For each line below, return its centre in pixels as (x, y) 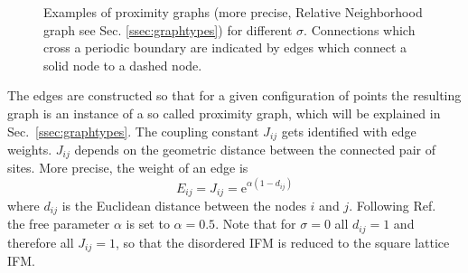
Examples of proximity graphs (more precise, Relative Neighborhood (233, 12)
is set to (148, 224)
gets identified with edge (349, 131)
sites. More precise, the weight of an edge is (128, 168)
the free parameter (59, 224)
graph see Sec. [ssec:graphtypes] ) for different (168, 29)
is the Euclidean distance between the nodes (184, 206)
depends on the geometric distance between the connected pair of (255, 150)
